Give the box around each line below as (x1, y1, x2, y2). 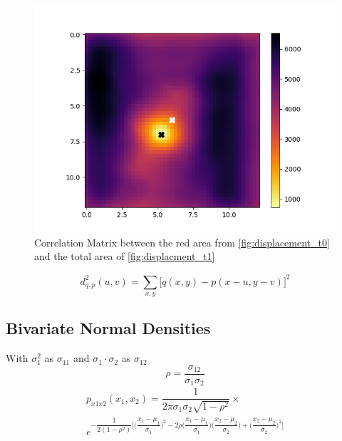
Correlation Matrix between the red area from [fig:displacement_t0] (34, 234, 330, 249)
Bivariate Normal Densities (6, 317, 211, 339)
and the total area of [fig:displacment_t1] (34, 249, 215, 264)
